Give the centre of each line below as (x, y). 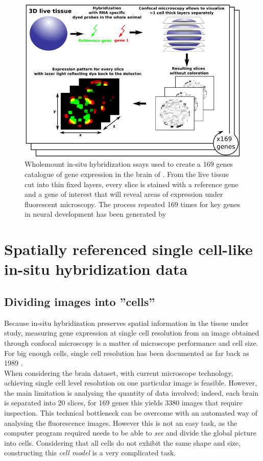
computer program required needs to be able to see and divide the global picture (130, 433)
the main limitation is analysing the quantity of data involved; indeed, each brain (131, 392)
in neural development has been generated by (95, 214)
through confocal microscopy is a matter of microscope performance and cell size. (131, 342)
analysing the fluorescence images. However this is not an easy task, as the (121, 422)
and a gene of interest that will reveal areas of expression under (124, 194)
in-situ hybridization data (96, 269)
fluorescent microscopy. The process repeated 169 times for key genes (133, 204)
